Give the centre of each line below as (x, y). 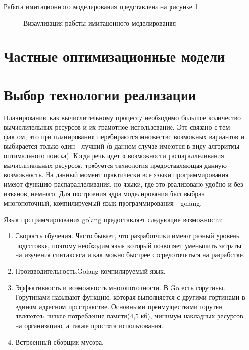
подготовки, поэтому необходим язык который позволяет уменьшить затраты (128, 245)
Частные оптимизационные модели (115, 56)
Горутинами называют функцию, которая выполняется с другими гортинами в (130, 297)
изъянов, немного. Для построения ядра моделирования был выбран (105, 193)
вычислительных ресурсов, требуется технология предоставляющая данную (115, 165)
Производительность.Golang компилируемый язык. (90, 271)
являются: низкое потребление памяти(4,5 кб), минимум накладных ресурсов (129, 316)
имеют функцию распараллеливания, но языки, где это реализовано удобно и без (124, 184)
